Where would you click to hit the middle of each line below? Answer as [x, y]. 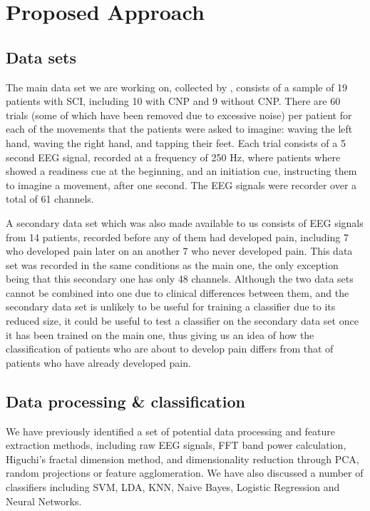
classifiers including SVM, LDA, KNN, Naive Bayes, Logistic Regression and [173, 487]
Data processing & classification [125, 401]
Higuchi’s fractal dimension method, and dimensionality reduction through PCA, [183, 459]
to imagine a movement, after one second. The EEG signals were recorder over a [181, 184]
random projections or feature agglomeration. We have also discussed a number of [185, 473]
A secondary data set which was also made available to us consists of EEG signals [185, 222]
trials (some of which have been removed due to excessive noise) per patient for [179, 115]
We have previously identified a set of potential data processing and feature [171, 431]
